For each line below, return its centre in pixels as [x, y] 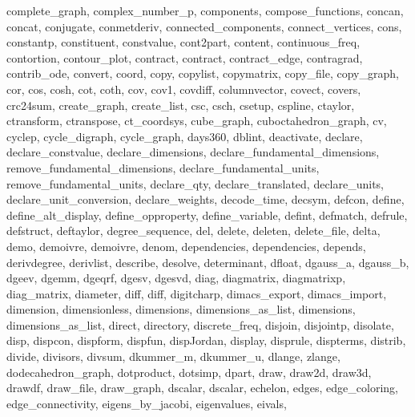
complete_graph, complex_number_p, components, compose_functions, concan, [205, 10]
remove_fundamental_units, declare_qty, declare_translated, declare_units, [195, 183]
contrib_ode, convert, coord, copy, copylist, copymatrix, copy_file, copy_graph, [203, 73]
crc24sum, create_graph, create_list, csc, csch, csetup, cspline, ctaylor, [181, 105]
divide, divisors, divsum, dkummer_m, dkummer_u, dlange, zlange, [173, 356]
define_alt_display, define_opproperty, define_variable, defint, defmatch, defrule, [207, 215]
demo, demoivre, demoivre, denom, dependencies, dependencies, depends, [186, 246]
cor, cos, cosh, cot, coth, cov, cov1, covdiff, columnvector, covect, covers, [184, 89]
